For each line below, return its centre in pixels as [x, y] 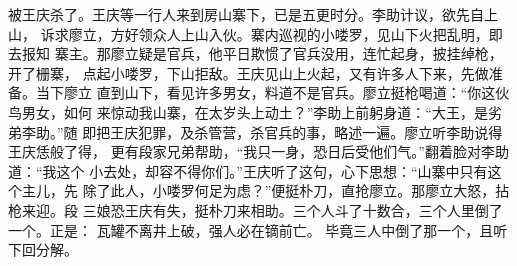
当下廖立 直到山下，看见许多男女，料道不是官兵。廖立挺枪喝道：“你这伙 [272, 92]
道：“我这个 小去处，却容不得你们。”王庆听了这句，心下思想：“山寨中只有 [248, 170]
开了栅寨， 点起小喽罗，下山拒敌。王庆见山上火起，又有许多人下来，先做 [248, 72]
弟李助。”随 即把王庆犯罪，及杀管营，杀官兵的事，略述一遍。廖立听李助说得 [255, 131]
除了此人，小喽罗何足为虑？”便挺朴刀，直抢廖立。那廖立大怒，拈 [296, 190]
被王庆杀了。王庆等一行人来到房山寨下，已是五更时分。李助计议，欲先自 [246, 14]
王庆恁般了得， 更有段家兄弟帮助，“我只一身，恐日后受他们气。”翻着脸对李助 [258, 151]
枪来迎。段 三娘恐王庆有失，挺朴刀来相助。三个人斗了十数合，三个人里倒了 [255, 209]
